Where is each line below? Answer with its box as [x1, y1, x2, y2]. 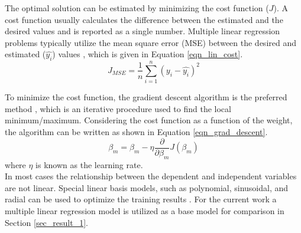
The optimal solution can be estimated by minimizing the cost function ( [5, 2, 269, 14]
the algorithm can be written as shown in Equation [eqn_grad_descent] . [5, 126, 268, 138]
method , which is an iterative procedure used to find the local [5, 102, 231, 114]
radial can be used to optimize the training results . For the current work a [5, 193, 277, 205]
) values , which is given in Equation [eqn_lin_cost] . [52, 48, 243, 60]
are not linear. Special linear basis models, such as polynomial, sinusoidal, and [5, 181, 289, 193]
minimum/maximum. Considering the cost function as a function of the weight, [5, 114, 293, 126]
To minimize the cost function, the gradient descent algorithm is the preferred [5, 91, 287, 103]
